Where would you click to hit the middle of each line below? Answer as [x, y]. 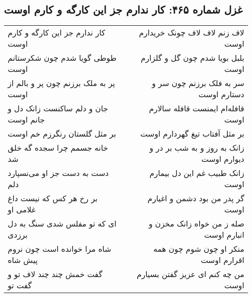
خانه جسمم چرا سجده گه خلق [58, 148]
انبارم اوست [224, 235]
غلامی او [22, 210]
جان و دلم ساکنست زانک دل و [58, 108]
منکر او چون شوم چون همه [199, 249]
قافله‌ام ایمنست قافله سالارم [197, 108]
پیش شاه [23, 260]
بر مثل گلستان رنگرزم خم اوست [62, 134]
